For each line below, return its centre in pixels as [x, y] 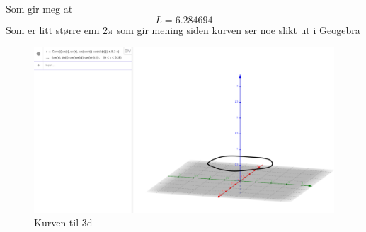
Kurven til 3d [63, 222]
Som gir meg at [39, 8]
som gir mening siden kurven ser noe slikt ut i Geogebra [238, 29]
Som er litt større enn [53, 29]
